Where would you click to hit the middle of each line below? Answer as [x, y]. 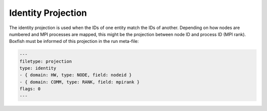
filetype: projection [46, 61]
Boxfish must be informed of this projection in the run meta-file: [74, 41]
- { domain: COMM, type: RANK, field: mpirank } [80, 82]
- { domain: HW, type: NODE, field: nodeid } [76, 75]
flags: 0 [30, 89]
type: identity [38, 68]
